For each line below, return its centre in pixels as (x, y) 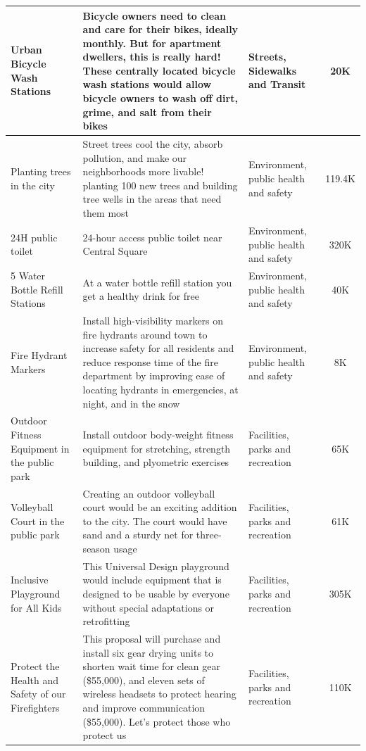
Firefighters (35, 707)
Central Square (115, 251)
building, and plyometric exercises (156, 462)
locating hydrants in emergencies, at (160, 389)
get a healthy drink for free (141, 296)
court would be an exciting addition (160, 507)
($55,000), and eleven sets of (144, 680)
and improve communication (144, 707)
